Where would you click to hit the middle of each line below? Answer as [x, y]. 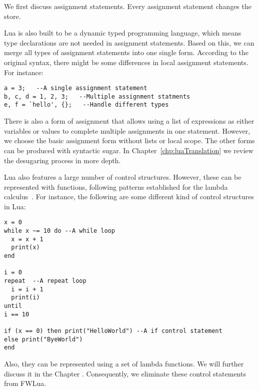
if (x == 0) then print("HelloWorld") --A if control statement [113, 331]
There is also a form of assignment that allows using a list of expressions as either [129, 121]
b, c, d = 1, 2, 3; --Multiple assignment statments [97, 96]
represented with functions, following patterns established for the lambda [116, 186]
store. [12, 16]
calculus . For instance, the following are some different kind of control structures [129, 197]
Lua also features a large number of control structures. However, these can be [123, 177]
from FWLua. [25, 383]
